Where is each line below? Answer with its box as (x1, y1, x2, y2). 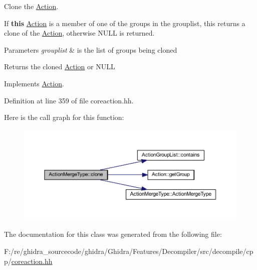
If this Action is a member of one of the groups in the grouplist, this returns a (4, 18, 245, 28)
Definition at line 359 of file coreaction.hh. (4, 95, 134, 105)
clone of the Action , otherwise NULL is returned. (4, 28, 155, 38)
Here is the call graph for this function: (4, 112, 124, 122)
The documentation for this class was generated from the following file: (4, 229, 222, 239)
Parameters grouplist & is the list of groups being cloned (4, 44, 177, 55)
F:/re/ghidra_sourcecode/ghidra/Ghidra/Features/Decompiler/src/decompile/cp (4, 246, 253, 256)
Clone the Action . (4, 1, 59, 11)
